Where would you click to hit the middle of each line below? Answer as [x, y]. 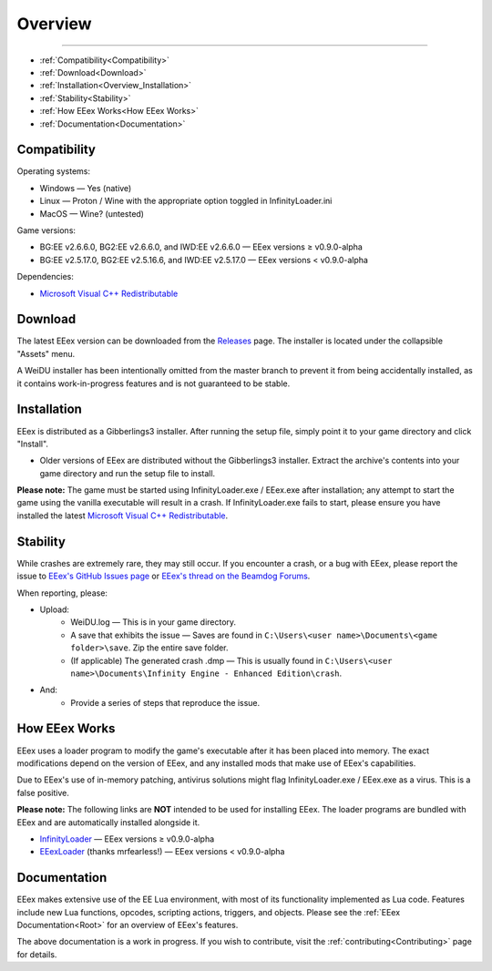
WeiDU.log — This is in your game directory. [154, 622]
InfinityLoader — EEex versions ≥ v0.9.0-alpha [127, 839]
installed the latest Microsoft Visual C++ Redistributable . [123, 516]
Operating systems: [54, 171]
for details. [37, 954]
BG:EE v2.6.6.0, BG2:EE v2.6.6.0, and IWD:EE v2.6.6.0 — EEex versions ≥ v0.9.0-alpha [201, 247]
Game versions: [46, 230]
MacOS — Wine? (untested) [92, 213]
